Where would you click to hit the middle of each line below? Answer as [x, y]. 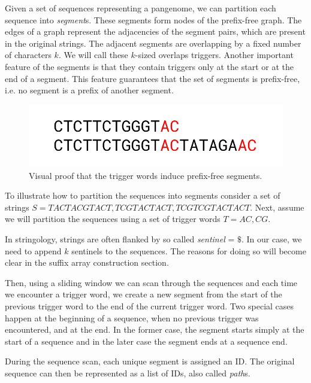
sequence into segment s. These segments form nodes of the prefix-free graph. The [153, 19]
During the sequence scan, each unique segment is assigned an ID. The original [150, 361]
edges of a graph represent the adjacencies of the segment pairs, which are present [155, 31]
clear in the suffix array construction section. [87, 262]
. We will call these [93, 55]
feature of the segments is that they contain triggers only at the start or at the [149, 66]
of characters [28, 55]
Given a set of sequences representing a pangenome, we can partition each [141, 8]
